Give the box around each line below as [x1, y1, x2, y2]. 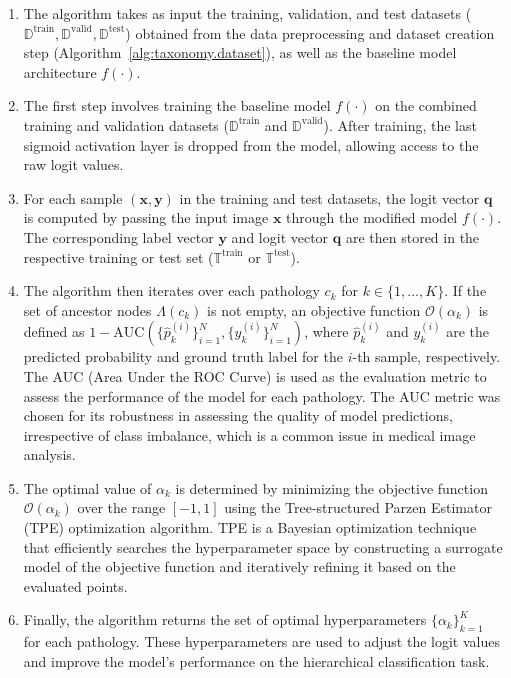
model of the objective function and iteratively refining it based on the [23, 556, 456, 577]
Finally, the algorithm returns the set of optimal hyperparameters [23, 609, 427, 630]
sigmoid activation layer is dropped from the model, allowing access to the [23, 134, 479, 155]
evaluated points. [23, 575, 128, 596]
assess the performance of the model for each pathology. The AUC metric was [23, 385, 501, 406]
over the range [77, 497, 166, 518]
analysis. [23, 444, 76, 465]
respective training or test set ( [23, 246, 214, 267]
